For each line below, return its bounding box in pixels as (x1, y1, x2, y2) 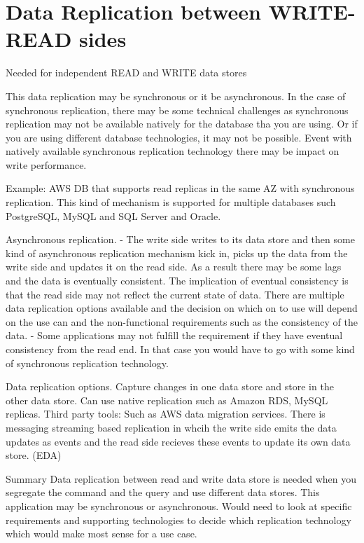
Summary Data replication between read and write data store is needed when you (6, 471, 357, 486)
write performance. (6, 157, 87, 172)
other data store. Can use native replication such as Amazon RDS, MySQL (6, 392, 328, 407)
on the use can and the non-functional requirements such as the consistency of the (6, 314, 358, 329)
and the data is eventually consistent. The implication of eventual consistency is (6, 273, 349, 288)
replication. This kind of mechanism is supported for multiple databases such (6, 195, 336, 209)
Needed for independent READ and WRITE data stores (6, 65, 247, 80)
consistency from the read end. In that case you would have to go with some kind (6, 342, 355, 356)
